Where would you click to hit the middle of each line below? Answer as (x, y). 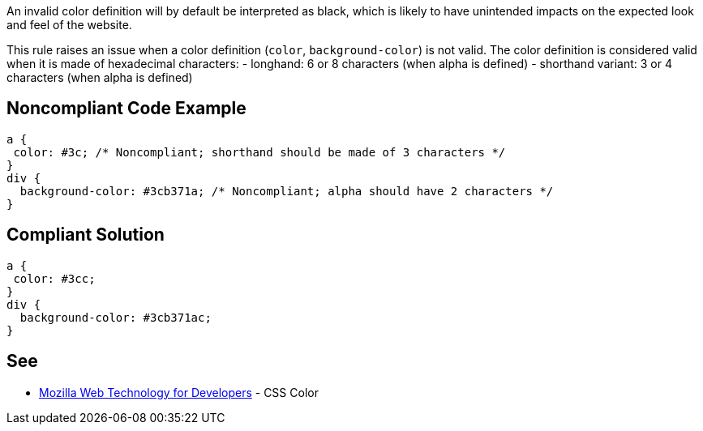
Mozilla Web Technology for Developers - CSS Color (179, 392)
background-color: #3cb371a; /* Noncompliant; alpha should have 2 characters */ (287, 191)
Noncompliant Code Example (126, 109)
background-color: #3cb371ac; (116, 317)
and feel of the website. (69, 25)
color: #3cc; (54, 278)
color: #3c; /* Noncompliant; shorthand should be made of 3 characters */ (259, 152)
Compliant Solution (86, 235)
